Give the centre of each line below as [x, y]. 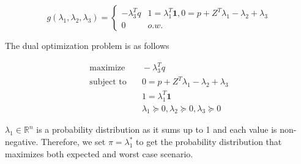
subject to [108, 82]
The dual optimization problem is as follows [87, 45]
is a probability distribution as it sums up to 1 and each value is [157, 129]
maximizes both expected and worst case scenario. [99, 153]
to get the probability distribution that [209, 141]
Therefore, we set [73, 141]
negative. [22, 141]
